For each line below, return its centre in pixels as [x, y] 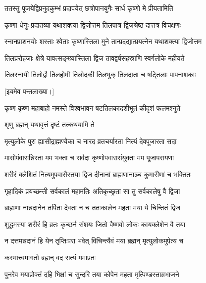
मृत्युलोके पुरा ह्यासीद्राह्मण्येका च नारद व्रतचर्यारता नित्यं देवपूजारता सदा [91, 141]
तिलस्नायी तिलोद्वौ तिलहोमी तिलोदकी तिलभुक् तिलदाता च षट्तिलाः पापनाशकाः [100, 74]
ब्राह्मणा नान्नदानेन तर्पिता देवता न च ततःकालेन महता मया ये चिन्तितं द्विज [92, 208]
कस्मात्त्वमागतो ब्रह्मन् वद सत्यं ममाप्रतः [50, 257]
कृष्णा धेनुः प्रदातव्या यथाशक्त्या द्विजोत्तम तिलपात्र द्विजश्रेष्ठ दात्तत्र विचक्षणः [93, 24]
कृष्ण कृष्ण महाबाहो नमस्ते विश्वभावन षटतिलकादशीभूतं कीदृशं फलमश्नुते [93, 108]
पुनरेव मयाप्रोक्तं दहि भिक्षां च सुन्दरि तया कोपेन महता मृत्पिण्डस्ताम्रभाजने [92, 274]
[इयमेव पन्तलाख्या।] [29, 91]
